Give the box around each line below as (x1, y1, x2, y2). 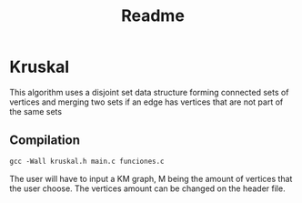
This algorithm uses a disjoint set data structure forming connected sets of (9, 86, 289, 97)
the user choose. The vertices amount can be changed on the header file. (9, 183, 286, 194)
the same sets (9, 106, 62, 117)
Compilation (9, 133, 80, 148)
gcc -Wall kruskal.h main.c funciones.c (9, 157, 166, 166)
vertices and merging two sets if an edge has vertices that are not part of (9, 96, 284, 107)
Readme (121, 5, 185, 26)
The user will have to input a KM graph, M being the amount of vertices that (9, 173, 293, 184)
